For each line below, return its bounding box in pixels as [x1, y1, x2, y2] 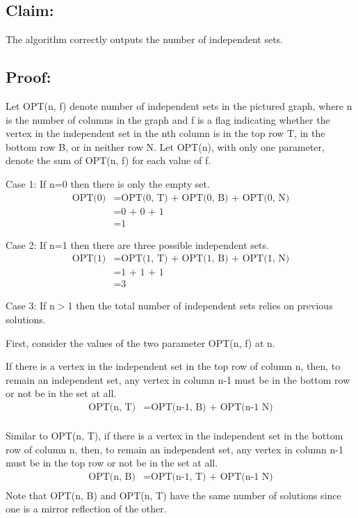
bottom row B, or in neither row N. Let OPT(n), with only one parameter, [6, 139, 325, 154]
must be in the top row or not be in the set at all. [6, 455, 218, 470]
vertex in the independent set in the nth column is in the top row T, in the [6, 126, 325, 140]
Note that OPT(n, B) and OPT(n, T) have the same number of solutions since [6, 487, 341, 502]
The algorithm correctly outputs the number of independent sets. [6, 32, 284, 47]
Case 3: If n [6, 298, 55, 313]
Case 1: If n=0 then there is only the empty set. [6, 176, 210, 191]
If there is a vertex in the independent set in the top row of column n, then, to [6, 359, 341, 373]
